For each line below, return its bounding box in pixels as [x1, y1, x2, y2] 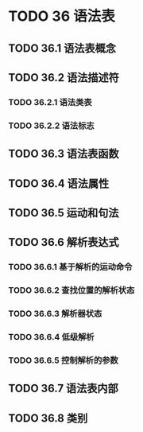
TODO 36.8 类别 [8, 411, 88, 425]
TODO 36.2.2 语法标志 [8, 120, 95, 131]
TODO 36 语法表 [8, 7, 115, 25]
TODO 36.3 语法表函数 [8, 147, 119, 161]
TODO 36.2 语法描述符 [8, 71, 119, 84]
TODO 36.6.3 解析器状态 [8, 308, 102, 319]
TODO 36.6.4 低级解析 [8, 332, 95, 343]
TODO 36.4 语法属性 [8, 177, 110, 190]
